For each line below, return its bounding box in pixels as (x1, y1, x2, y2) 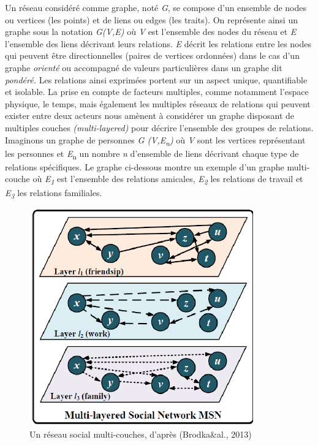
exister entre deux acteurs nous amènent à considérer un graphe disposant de (5, 109, 295, 122)
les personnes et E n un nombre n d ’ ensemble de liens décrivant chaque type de (5, 146, 299, 161)
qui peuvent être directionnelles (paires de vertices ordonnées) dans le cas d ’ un (5, 49, 300, 62)
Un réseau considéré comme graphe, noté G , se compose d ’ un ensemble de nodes (5, 1, 307, 13)
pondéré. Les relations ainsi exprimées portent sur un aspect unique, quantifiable (5, 73, 308, 86)
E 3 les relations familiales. (5, 186, 102, 200)
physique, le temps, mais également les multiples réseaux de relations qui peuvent (5, 97, 311, 110)
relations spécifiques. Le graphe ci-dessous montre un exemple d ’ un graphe (5, 160, 284, 173)
